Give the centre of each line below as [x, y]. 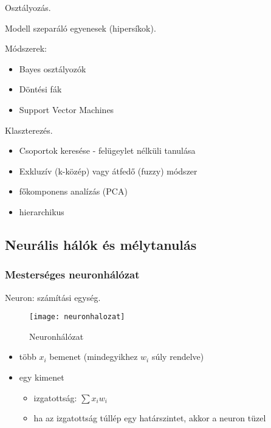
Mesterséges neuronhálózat [72, 274]
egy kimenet [42, 377]
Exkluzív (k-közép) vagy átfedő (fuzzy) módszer [108, 171]
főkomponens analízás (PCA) [73, 191]
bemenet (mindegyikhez [94, 357]
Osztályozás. [28, 7]
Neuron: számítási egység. [53, 297]
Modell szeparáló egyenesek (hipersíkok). [81, 28]
